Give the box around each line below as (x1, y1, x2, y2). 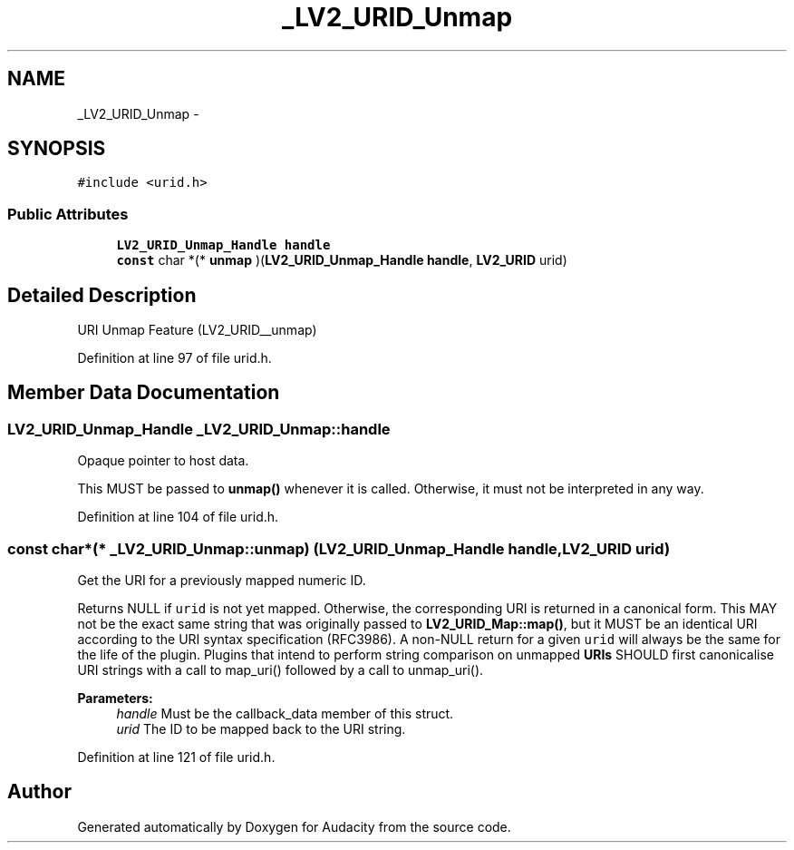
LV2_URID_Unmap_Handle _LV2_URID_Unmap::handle (7, 419, 391, 438)
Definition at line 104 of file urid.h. (77, 509, 279, 525)
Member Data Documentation (7, 381, 280, 405)
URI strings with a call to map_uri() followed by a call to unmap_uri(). (77, 662, 484, 678)
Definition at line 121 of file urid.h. (77, 749, 276, 765)
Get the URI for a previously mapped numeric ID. (77, 572, 366, 588)
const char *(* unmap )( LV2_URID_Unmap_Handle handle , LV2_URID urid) (116, 252, 567, 269)
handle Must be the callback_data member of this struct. (116, 706, 454, 721)
